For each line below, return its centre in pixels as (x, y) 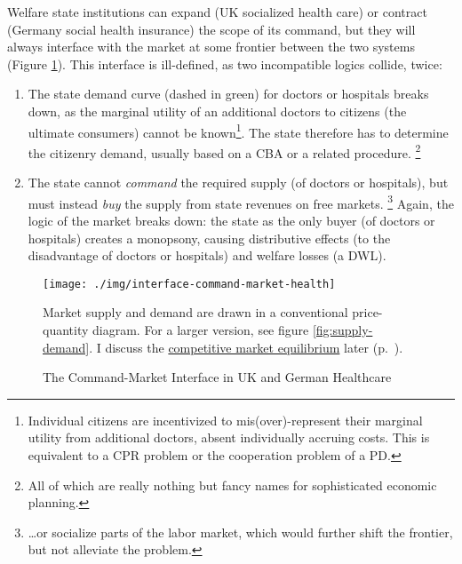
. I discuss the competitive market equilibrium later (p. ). (246, 347)
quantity (66, 329)
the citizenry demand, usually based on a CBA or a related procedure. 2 (224, 151)
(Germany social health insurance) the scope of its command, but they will (211, 29)
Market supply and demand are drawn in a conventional (195, 312)
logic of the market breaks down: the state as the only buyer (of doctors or (231, 220)
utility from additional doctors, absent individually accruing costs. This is (229, 437)
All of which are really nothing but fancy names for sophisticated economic (232, 485)
